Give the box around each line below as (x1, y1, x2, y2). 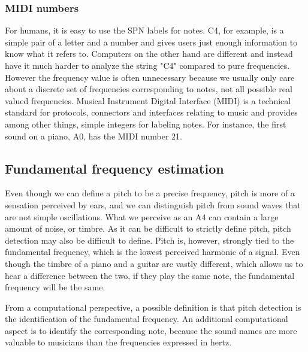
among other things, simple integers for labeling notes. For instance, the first (5, 117, 286, 130)
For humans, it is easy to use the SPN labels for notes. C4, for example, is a (5, 24, 284, 37)
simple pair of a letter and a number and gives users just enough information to (5, 35, 298, 48)
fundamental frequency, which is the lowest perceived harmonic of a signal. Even (5, 245, 300, 258)
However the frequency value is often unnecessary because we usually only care (5, 71, 295, 83)
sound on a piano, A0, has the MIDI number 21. (5, 129, 182, 142)
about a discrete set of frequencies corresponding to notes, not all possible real (5, 83, 292, 95)
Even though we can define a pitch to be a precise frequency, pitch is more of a (5, 187, 295, 199)
